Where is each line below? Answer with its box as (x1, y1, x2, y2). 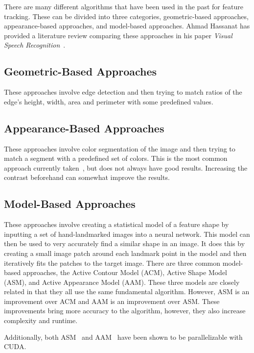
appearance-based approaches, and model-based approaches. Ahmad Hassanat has (4, 21, 250, 31)
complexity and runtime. (4, 315, 78, 326)
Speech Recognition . (4, 40, 66, 50)
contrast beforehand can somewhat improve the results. (4, 172, 170, 182)
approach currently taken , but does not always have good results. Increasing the (4, 162, 248, 173)
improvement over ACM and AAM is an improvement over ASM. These (4, 296, 220, 306)
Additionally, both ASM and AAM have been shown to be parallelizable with (4, 331, 243, 342)
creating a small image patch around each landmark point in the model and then (4, 248, 247, 258)
